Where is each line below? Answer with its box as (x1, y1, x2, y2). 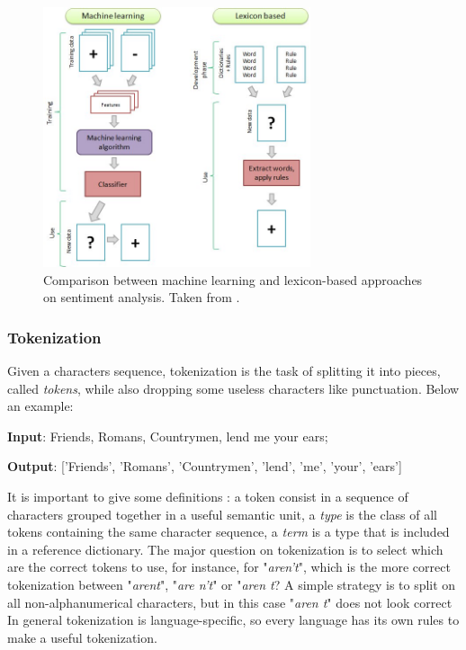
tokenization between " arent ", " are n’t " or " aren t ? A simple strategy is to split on (7, 574, 456, 593)
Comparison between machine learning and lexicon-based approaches (43, 270, 423, 289)
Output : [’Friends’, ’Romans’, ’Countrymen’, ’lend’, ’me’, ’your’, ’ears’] (7, 457, 402, 476)
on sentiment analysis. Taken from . (43, 288, 240, 307)
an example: (7, 396, 74, 415)
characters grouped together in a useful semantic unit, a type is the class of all (7, 504, 437, 523)
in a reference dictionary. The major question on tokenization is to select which (7, 539, 444, 558)
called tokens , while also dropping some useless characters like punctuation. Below (7, 378, 460, 397)
